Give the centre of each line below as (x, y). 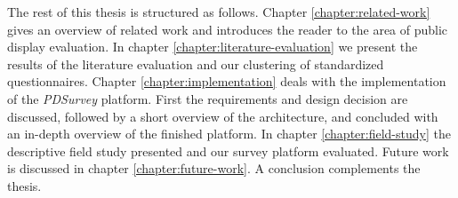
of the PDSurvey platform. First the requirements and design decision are (208, 98)
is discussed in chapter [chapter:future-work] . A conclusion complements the (214, 168)
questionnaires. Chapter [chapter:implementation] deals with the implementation (227, 81)
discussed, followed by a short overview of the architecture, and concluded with (223, 116)
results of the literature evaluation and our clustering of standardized (196, 63)
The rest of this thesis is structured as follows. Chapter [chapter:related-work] (219, 12)
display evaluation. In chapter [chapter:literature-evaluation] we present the (213, 47)
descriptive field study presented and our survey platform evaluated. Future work (228, 150)
